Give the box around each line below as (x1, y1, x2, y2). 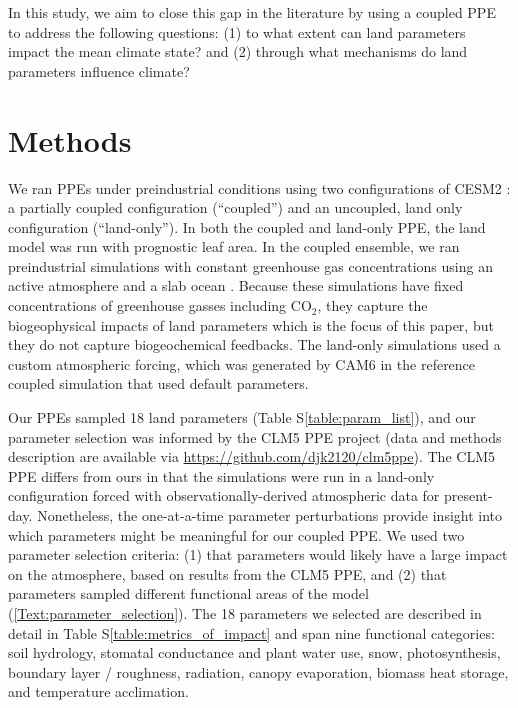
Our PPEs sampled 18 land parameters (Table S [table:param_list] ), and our (8, 407, 476, 428)
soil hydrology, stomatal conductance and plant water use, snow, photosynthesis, (8, 642, 501, 663)
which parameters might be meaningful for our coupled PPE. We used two (8, 524, 465, 545)
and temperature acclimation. (8, 681, 189, 702)
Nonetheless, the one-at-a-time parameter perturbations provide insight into (37, 505, 503, 525)
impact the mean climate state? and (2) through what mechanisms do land (8, 41, 468, 62)
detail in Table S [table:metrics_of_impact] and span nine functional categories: (8, 622, 495, 643)
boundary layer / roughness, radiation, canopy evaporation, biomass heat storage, (8, 661, 509, 682)
